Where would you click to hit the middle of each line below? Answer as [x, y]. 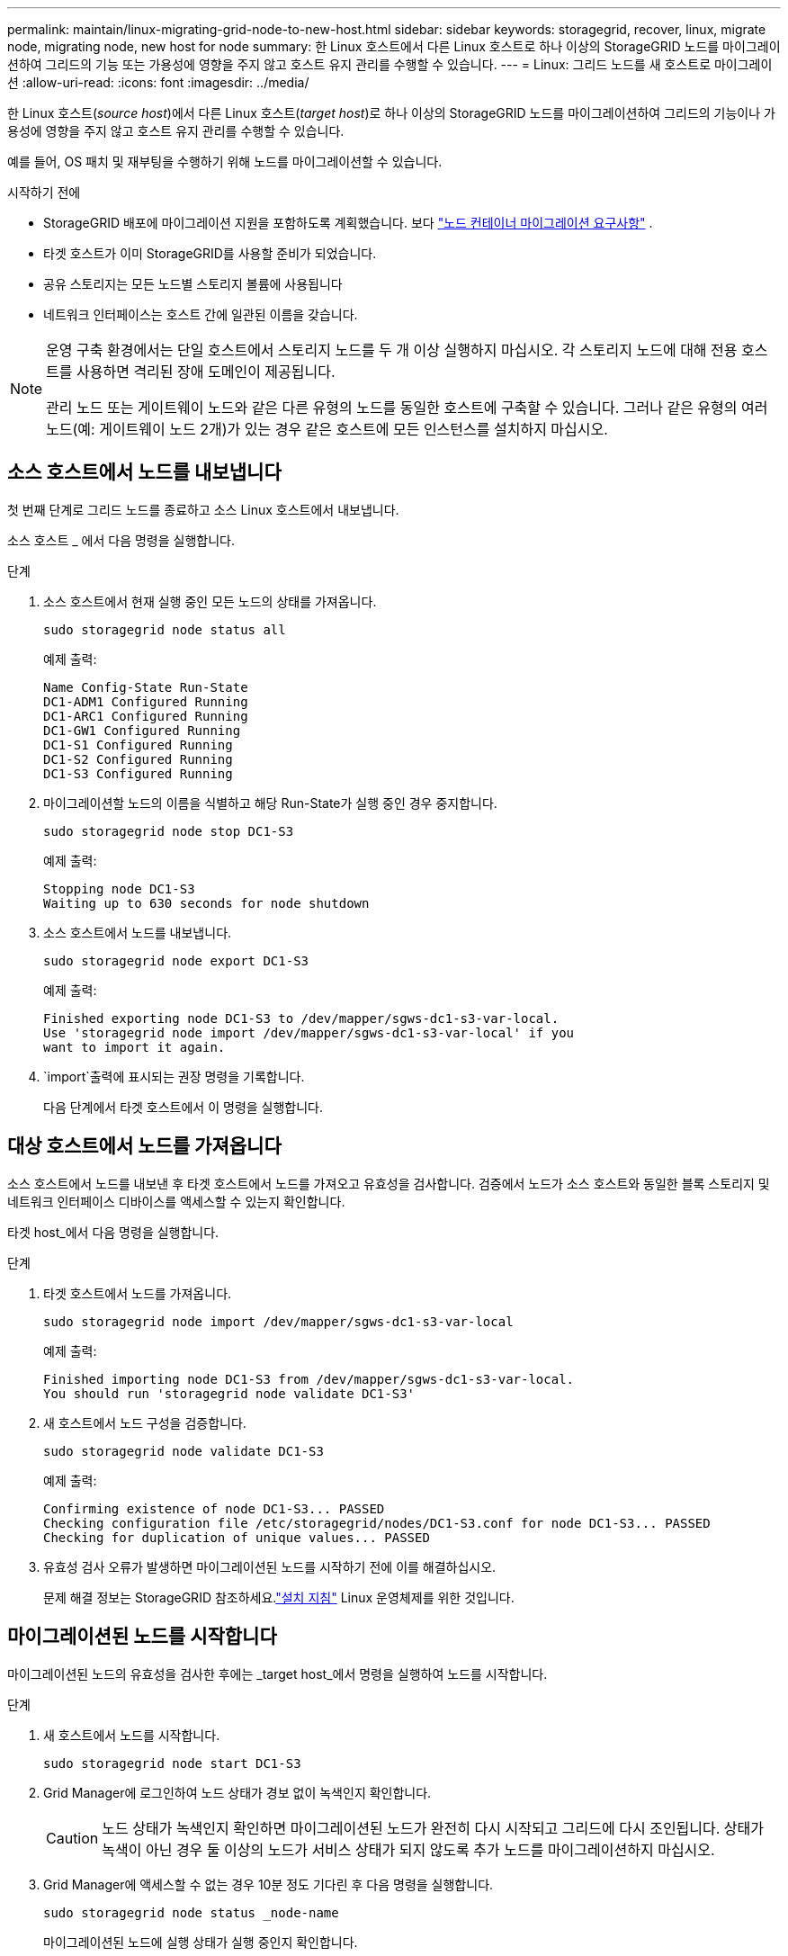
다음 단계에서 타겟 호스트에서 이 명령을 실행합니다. [184, 1107]
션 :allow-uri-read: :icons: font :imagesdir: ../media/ [158, 82]
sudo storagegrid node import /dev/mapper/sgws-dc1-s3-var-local [278, 1321]
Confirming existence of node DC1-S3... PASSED [214, 1508]
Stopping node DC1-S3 [119, 888]
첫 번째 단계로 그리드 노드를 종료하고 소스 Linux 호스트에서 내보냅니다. [203, 509]
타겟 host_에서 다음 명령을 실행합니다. [113, 1232]
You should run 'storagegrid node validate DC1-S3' [229, 1393]
